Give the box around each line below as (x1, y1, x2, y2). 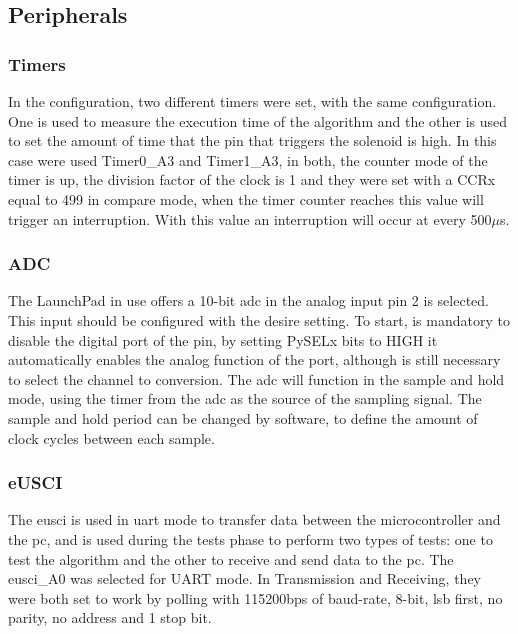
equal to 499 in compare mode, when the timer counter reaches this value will (8, 188, 484, 209)
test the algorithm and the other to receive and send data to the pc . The (8, 548, 454, 569)
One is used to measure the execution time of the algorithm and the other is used (8, 110, 508, 131)
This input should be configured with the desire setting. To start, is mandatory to (8, 309, 510, 330)
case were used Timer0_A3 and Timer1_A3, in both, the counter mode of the (8, 149, 488, 170)
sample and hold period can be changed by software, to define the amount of (8, 407, 478, 428)
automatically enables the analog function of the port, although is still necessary (8, 349, 501, 370)
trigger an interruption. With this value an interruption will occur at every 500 (8, 208, 492, 229)
